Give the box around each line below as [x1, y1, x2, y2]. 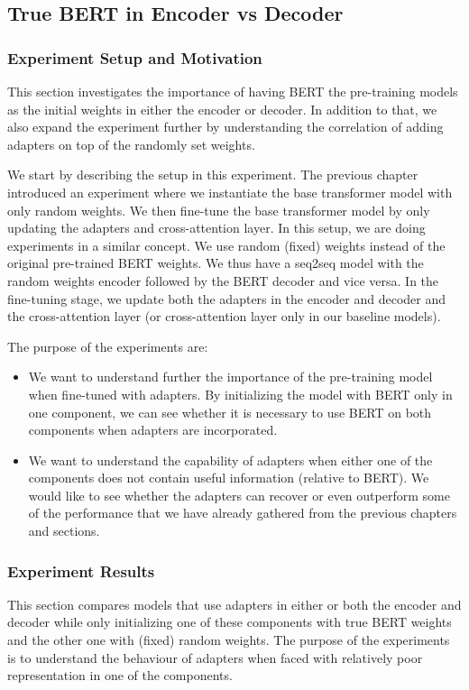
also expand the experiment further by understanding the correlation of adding [7, 117, 444, 136]
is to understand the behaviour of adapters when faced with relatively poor [7, 648, 423, 667]
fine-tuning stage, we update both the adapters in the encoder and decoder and [7, 289, 446, 308]
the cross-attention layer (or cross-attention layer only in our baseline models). [7, 307, 441, 326]
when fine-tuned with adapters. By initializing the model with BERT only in [28, 384, 453, 403]
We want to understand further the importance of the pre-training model [28, 367, 433, 386]
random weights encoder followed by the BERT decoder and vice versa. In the [7, 271, 439, 290]
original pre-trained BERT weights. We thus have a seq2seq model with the [7, 253, 424, 272]
